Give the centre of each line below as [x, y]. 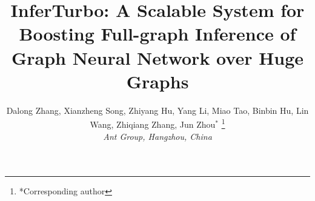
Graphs [157, 81]
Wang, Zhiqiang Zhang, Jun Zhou [153, 124]
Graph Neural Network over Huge [157, 57]
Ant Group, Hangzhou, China [157, 136]
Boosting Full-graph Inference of [157, 34]
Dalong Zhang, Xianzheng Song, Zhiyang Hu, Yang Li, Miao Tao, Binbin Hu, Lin [157, 110]
